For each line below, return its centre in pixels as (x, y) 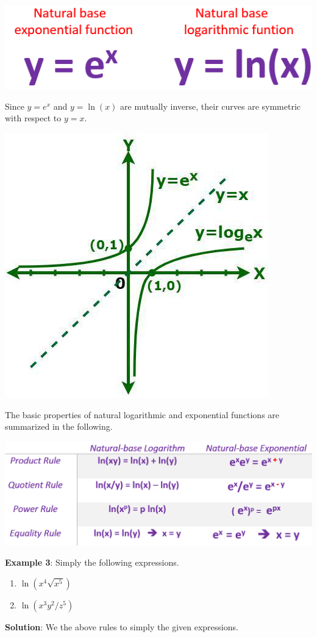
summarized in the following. (59, 426)
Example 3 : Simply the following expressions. (92, 562)
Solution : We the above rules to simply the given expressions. (122, 626)
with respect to (33, 118)
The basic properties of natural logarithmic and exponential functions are (142, 414)
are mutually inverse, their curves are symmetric (211, 106)
